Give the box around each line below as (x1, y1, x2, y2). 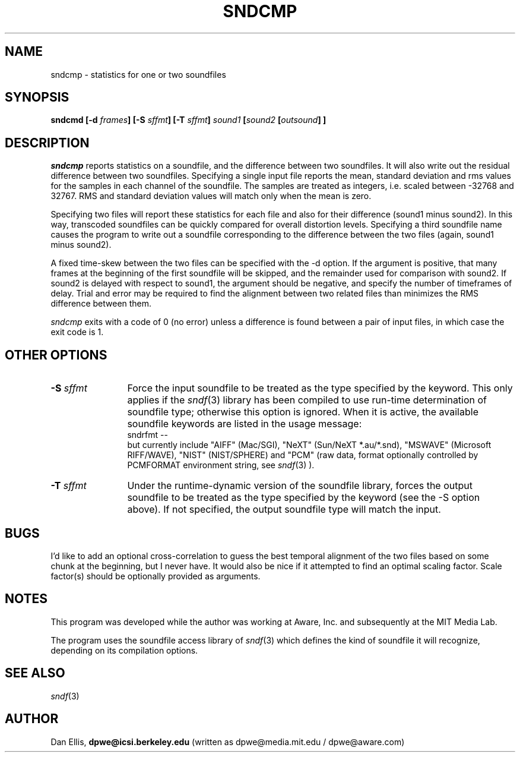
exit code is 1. (50, 327, 104, 338)
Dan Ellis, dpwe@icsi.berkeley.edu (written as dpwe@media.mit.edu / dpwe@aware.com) (50, 736, 405, 747)
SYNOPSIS (5, 90, 69, 105)
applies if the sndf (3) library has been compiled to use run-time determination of (127, 394, 487, 406)
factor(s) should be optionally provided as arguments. (50, 570, 261, 581)
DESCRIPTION (5, 135, 90, 150)
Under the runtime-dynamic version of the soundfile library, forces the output (127, 480, 473, 492)
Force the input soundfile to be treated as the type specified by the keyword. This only (127, 382, 513, 395)
